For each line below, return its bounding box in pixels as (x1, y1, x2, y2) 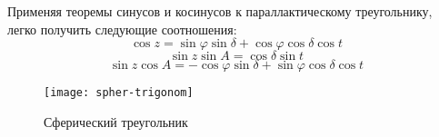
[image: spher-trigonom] (44, 86, 194, 100)
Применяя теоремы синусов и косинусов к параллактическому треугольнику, (7, 2, 433, 20)
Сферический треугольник (44, 112, 188, 131)
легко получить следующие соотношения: (7, 19, 237, 38)
